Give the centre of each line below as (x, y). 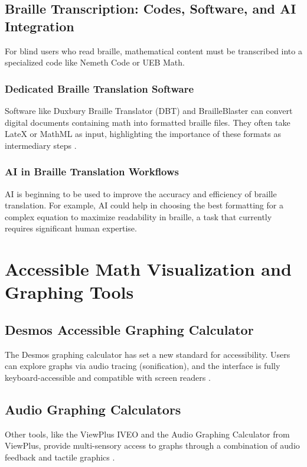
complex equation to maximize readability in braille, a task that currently (138, 216)
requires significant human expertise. (71, 228)
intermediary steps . (41, 145)
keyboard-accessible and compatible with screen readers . (108, 377)
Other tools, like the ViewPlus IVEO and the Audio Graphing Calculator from (147, 434)
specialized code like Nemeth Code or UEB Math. (95, 62)
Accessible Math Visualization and (148, 269)
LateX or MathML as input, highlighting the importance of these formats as (143, 134)
